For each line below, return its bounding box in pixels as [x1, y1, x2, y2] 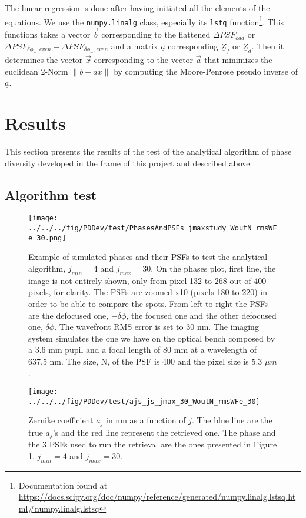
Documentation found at [18, 479, 108, 491]
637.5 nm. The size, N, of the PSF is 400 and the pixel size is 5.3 [28, 355, 262, 367]
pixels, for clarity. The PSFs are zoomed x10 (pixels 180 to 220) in [28, 286, 267, 298]
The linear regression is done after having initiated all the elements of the [5, 2, 270, 14]
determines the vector [5, 54, 83, 66]
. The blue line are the [191, 414, 272, 426]
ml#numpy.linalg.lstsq [18, 502, 99, 514]
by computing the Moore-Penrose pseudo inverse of [114, 65, 298, 77]
